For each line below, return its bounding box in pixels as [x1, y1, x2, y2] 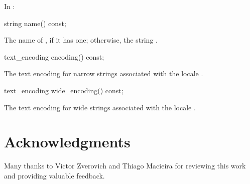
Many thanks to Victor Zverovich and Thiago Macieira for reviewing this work [4, 160, 246, 171]
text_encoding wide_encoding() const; [4, 85, 123, 95]
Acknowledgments [4, 131, 131, 152]
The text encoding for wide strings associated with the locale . [4, 102, 196, 112]
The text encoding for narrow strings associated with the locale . [4, 68, 203, 79]
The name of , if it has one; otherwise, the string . [4, 35, 158, 45]
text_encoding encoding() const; [4, 51, 104, 62]
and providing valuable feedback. [4, 170, 105, 180]
